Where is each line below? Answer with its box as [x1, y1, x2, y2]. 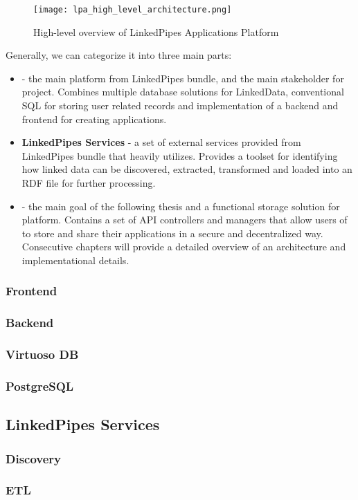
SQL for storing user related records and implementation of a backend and [21, 98, 339, 113]
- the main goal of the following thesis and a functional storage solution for [21, 198, 340, 213]
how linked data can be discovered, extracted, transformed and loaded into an [21, 162, 352, 176]
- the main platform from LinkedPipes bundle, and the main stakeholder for [21, 71, 344, 85]
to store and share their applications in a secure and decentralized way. [21, 225, 323, 240]
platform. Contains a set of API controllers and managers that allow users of [21, 212, 348, 227]
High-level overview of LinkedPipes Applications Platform [33, 24, 279, 39]
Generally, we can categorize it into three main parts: [6, 48, 232, 62]
